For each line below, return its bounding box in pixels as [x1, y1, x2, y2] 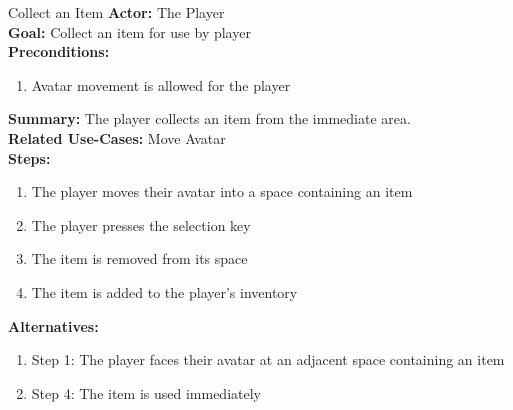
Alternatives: [8, 315, 99, 336]
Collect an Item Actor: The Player [8, 2, 225, 22]
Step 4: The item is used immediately [31, 382, 261, 403]
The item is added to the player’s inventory [31, 281, 298, 302]
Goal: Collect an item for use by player [8, 21, 251, 42]
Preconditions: [8, 41, 110, 62]
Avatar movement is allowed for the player [31, 74, 291, 95]
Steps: [8, 147, 51, 168]
